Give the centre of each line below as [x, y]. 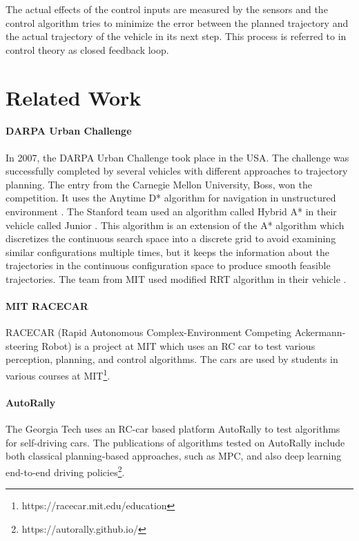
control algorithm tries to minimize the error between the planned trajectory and [177, 22]
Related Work [74, 97]
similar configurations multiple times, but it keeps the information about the [168, 252]
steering [22, 345]
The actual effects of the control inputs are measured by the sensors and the [167, 9]
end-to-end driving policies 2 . [65, 471]
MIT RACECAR [47, 306]
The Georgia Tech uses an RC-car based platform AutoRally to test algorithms [173, 429]
